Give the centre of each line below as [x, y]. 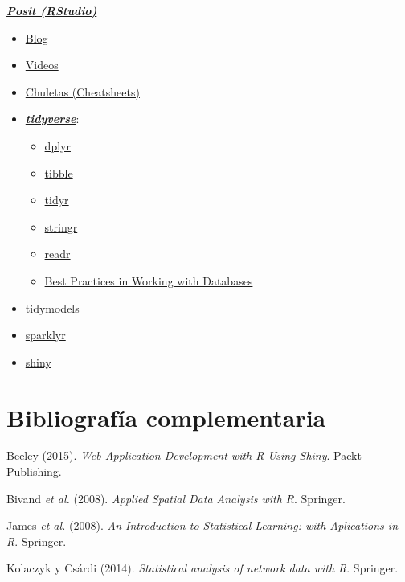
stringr [61, 226]
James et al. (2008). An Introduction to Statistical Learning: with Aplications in [202, 525]
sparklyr [45, 335]
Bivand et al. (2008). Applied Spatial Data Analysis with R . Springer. [176, 498]
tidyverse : [52, 119]
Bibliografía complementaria [166, 417]
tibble [59, 172]
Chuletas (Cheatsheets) [82, 91]
